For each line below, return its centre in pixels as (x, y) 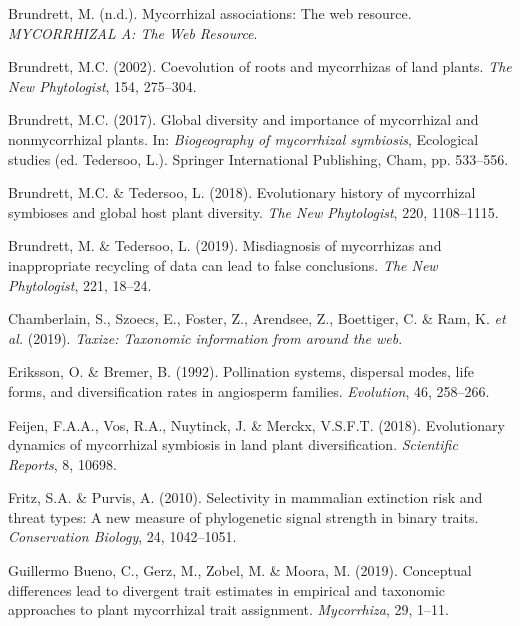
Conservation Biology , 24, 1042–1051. (122, 536)
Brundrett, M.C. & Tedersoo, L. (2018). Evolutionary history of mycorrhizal (242, 192)
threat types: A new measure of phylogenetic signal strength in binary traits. (243, 516)
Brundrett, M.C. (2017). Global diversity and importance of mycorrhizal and (243, 119)
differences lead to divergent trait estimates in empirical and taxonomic (227, 589)
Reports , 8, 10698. (62, 463)
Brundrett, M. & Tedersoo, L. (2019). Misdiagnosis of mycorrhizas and (225, 245)
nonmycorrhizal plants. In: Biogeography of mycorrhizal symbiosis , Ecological (243, 138)
